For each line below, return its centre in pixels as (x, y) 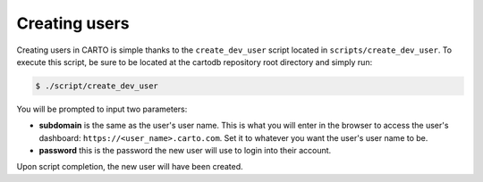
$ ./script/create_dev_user (97, 86)
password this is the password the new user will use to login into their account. (185, 151)
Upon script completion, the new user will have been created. (130, 167)
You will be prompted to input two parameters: (102, 109)
